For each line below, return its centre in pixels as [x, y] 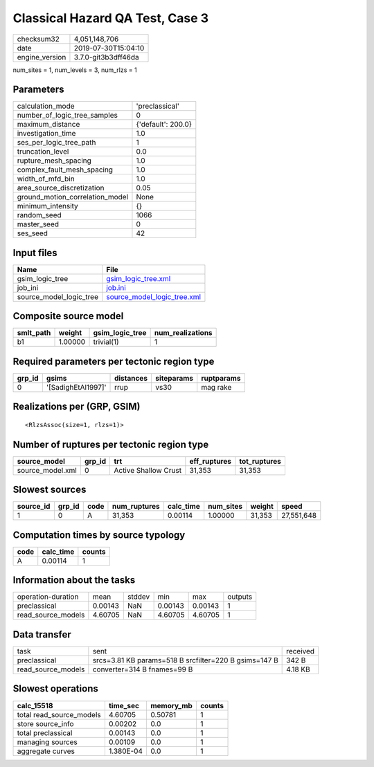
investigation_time [46, 134]
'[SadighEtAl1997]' [76, 387]
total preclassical [45, 732]
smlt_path [34, 333]
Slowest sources [50, 490]
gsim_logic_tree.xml [139, 278]
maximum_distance [48, 125]
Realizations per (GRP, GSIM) [77, 407]
